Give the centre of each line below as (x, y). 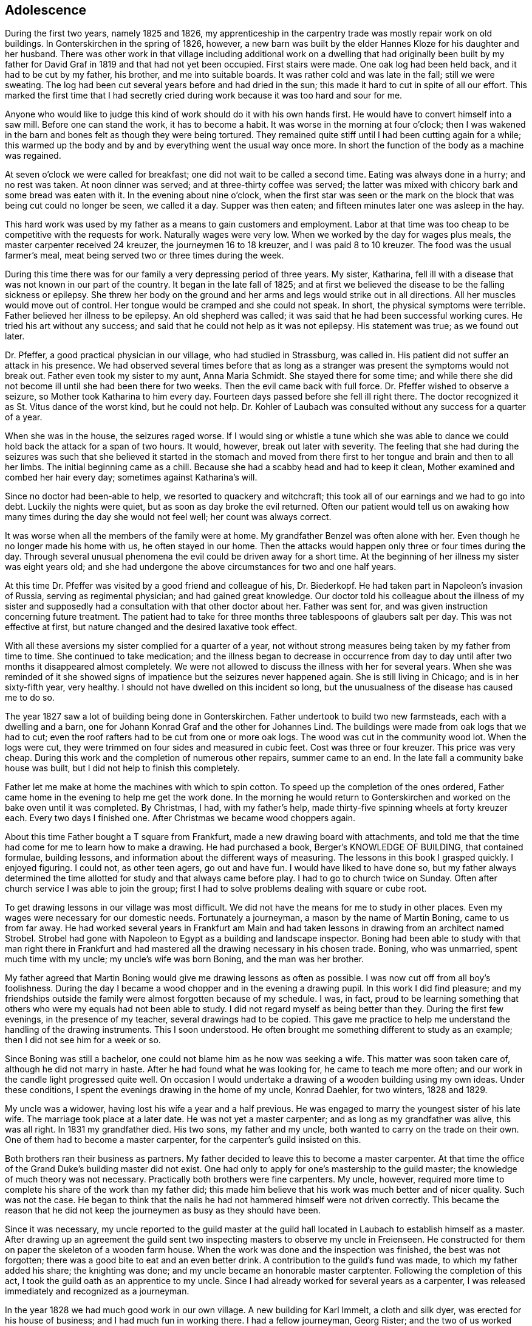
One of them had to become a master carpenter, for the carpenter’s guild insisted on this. (183, 1140)
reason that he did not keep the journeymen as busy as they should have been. (163, 1210)
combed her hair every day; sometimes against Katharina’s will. (131, 477)
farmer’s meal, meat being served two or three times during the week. (145, 255)
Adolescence (46, 10)
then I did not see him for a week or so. (83, 1040)
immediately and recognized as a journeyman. (97, 1291)
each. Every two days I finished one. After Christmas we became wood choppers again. (180, 818)
